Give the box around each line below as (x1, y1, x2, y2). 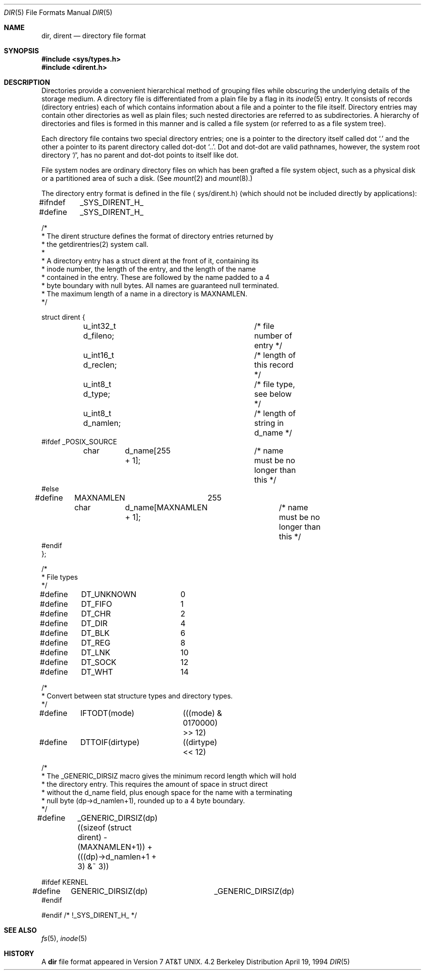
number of (254, 331, 293, 341)
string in (254, 418, 284, 428)
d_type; (83, 389, 110, 399)
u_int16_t (83, 350, 114, 360)
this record (254, 360, 294, 370)
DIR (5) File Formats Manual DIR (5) (4, 8, 113, 16)
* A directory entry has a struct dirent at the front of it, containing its (41, 257, 259, 265)
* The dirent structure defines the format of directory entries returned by (41, 232, 274, 240)
